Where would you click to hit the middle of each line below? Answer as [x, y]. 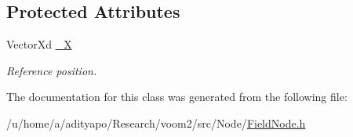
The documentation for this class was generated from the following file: [177, 97]
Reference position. [52, 70]
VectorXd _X [39, 44]
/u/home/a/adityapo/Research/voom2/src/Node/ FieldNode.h [156, 123]
